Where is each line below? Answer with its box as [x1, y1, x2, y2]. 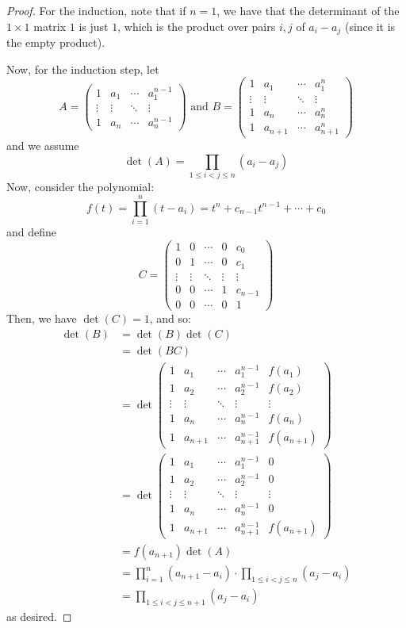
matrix [33, 17, 67, 34]
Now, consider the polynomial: [6, 178, 155, 195]
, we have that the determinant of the [216, 2, 400, 18]
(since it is [344, 17, 396, 34]
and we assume [6, 137, 79, 154]
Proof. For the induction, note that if [6, 2, 186, 18]
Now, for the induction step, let [6, 60, 159, 77]
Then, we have [6, 310, 77, 327]
